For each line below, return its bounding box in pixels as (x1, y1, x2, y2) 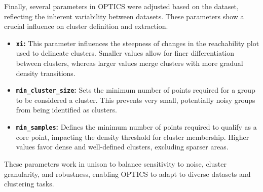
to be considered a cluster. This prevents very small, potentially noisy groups (16, 94, 255, 105)
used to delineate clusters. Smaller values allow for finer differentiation (16, 48, 235, 58)
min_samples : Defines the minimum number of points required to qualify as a (16, 122, 257, 132)
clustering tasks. (4, 178, 54, 189)
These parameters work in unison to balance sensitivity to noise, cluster (4, 158, 227, 169)
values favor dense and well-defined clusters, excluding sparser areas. (16, 141, 229, 152)
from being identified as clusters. (16, 104, 117, 115)
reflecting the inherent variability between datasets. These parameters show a (4, 11, 244, 21)
